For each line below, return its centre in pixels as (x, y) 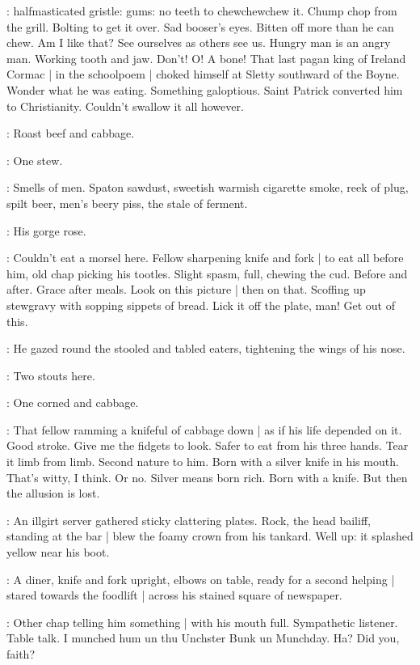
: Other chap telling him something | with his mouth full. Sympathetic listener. (202, 622)
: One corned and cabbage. (73, 402)
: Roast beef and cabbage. (71, 133)
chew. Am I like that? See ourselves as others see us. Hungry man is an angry (199, 42)
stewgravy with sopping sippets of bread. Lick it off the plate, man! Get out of (201, 305)
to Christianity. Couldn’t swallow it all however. (125, 106)
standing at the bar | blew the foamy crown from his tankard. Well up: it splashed (210, 536)
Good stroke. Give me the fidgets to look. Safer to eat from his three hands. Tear (208, 445)
